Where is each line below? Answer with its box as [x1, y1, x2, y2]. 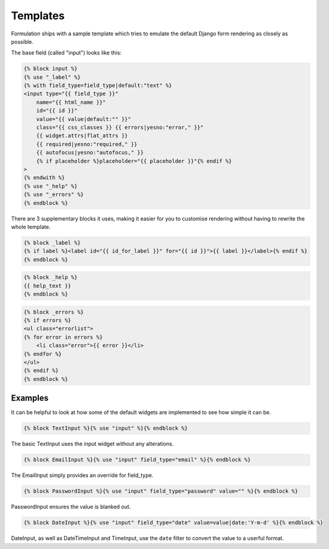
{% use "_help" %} [23, 183, 78, 189]
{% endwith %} [23, 174, 65, 181]
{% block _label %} [23, 239, 81, 246]
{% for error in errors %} [23, 333, 103, 340]
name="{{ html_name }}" [36, 99, 106, 105]
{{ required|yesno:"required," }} [36, 141, 138, 147]
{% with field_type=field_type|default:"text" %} [23, 82, 172, 89]
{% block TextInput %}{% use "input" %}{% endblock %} [23, 425, 188, 432]
